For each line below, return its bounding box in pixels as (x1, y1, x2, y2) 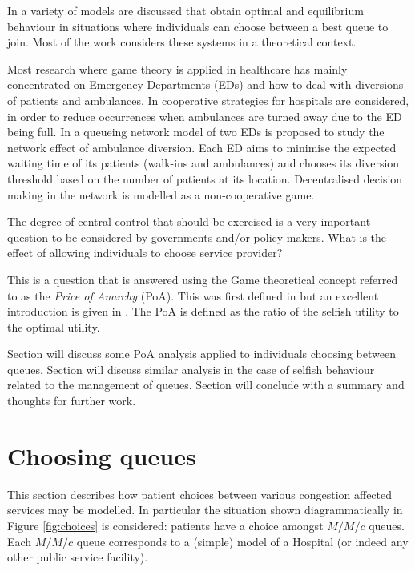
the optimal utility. (7, 318, 100, 335)
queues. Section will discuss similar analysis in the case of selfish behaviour (7, 360, 375, 377)
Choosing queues (7, 439, 196, 472)
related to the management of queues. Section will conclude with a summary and (7, 376, 405, 393)
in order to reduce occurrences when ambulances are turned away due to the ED (7, 107, 402, 124)
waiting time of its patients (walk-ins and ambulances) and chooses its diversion (7, 155, 400, 171)
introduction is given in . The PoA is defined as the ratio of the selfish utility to (7, 303, 399, 320)
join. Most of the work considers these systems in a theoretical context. (7, 34, 357, 50)
